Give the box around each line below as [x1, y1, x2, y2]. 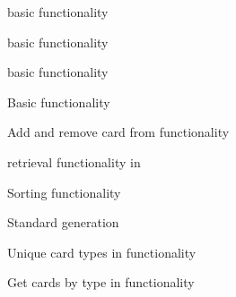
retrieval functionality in [7, 152, 141, 171]
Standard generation [7, 213, 119, 232]
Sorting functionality [7, 182, 121, 201]
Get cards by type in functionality [7, 273, 195, 292]
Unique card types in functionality [7, 242, 197, 261]
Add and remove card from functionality [7, 123, 230, 141]
